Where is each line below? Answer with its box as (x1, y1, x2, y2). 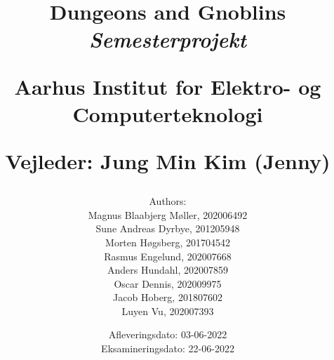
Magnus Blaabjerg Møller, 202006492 (88, 207, 248, 222)
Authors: (149, 194, 187, 208)
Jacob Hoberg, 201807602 (113, 290, 222, 305)
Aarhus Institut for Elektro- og (14, 72, 321, 100)
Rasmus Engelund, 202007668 (104, 248, 232, 263)
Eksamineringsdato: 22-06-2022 (101, 341, 234, 356)
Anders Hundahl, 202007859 (107, 262, 229, 277)
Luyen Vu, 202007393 (121, 303, 214, 318)
